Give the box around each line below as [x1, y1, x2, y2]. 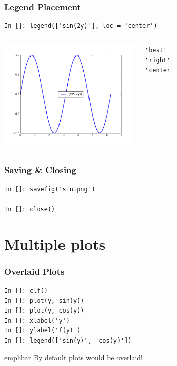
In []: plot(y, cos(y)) [4, 307, 84, 315]
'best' [145, 46, 167, 54]
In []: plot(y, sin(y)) [4, 297, 84, 304]
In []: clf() [4, 287, 48, 294]
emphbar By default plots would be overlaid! [4, 352, 143, 362]
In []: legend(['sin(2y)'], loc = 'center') [4, 22, 157, 30]
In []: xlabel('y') [4, 317, 70, 324]
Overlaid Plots [4, 265, 65, 277]
